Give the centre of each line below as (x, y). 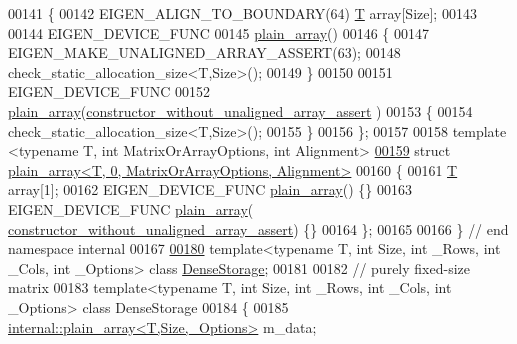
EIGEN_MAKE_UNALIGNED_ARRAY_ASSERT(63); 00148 (204, 52)
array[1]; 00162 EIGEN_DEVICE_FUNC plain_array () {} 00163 (210, 189)
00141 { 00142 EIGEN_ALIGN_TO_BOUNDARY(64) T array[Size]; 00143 (242, 13)
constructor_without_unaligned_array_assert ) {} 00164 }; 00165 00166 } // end (258, 228)
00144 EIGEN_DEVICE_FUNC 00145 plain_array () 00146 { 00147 (218, 32)
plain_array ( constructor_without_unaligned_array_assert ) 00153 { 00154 (240, 110)
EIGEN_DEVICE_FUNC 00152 (109, 91)
